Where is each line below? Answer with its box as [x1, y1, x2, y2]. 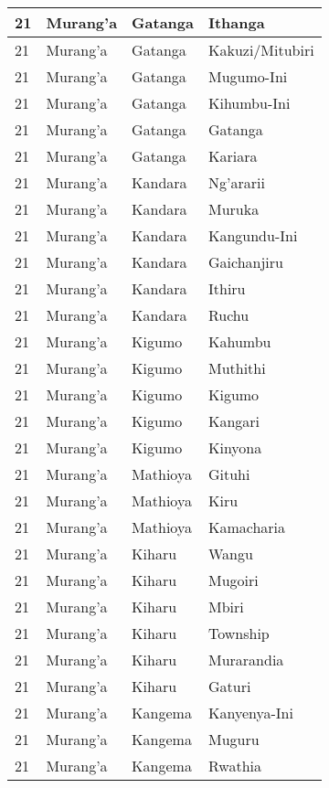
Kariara [207, 145, 258, 166]
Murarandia [207, 649, 284, 670]
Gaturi [207, 676, 251, 697]
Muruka [207, 198, 260, 219]
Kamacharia [207, 516, 286, 538]
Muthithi [207, 357, 266, 378]
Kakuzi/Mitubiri [207, 39, 314, 60]
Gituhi [207, 463, 250, 485]
